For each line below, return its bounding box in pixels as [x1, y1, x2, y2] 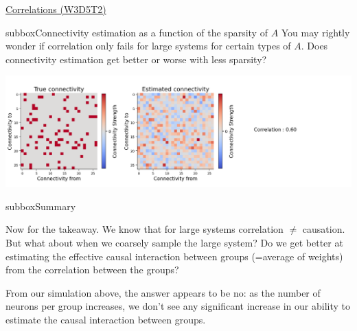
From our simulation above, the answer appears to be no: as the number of [5, 285, 321, 299]
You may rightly [281, 25, 350, 39]
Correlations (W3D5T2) [5, 2, 106, 16]
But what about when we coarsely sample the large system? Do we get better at [5, 236, 343, 250]
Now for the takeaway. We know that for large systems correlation [5, 222, 284, 236]
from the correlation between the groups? [5, 262, 179, 277]
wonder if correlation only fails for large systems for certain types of [5, 38, 291, 53]
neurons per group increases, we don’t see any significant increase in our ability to [5, 299, 350, 313]
